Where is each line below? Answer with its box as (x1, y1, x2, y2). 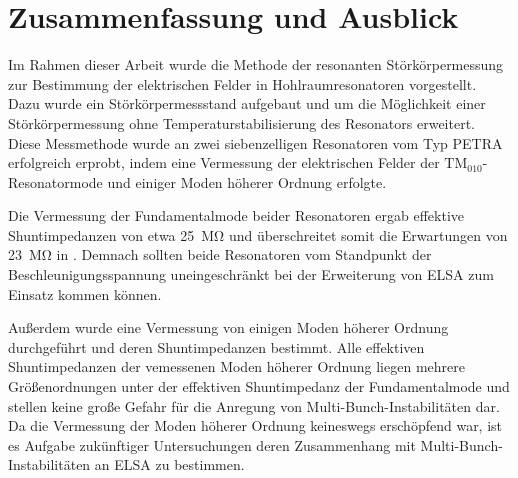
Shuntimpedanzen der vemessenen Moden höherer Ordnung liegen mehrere (8, 356, 465, 377)
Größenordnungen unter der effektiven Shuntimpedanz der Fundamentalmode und (8, 376, 510, 397)
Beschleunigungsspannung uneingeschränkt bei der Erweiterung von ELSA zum (8, 264, 494, 285)
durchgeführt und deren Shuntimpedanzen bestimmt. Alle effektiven (8, 336, 425, 357)
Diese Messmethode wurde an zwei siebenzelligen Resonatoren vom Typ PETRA (8, 132, 503, 153)
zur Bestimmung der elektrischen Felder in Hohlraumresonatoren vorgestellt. (8, 73, 477, 94)
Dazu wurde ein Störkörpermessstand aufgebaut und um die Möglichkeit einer (8, 93, 486, 114)
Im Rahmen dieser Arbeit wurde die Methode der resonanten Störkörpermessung (8, 54, 504, 75)
